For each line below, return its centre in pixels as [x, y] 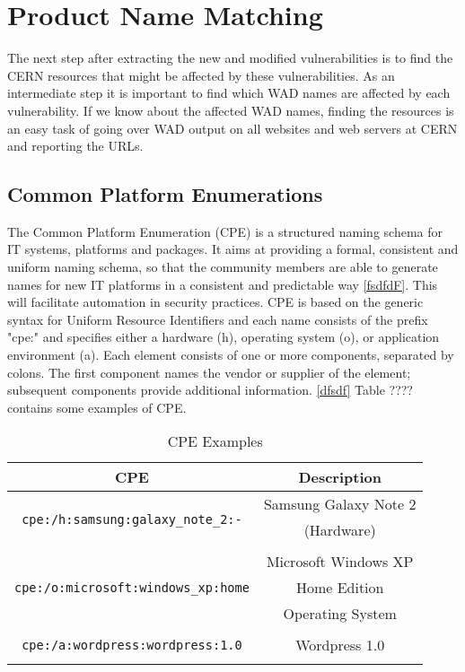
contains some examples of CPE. [97, 407]
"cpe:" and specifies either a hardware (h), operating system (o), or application [224, 337]
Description [340, 477]
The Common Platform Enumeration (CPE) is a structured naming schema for [225, 231]
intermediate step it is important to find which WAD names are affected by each [229, 93]
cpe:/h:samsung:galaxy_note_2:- [132, 520]
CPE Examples [215, 441]
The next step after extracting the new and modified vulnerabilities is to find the [230, 58]
